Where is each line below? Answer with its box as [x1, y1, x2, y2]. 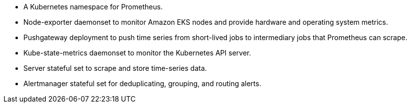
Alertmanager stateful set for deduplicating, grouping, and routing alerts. [23, 79, 261, 88]
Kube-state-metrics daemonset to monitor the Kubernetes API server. [23, 49, 251, 57]
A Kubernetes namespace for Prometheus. [23, 2, 163, 11]
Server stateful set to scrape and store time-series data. [23, 64, 207, 72]
